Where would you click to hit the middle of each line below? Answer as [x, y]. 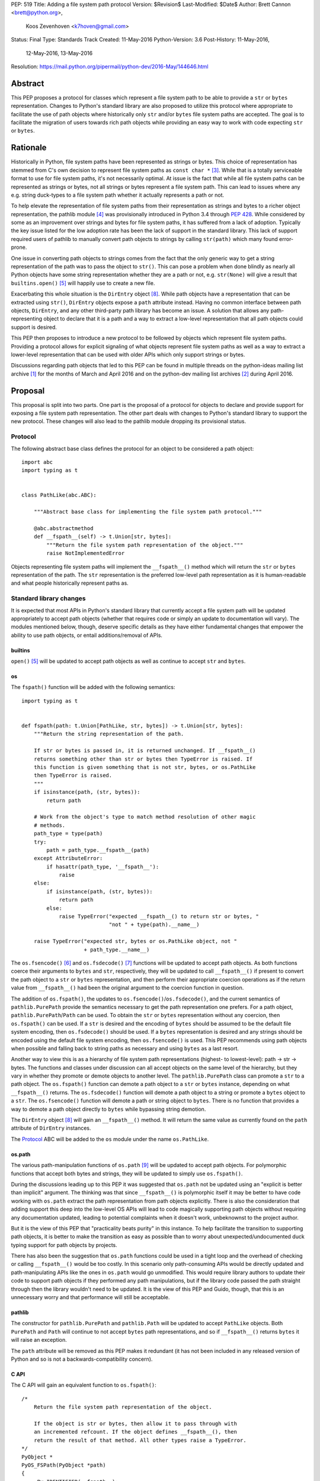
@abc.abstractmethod [63, 528]
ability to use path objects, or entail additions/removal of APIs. [87, 635]
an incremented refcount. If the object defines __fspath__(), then [135, 1432]
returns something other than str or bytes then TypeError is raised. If [143, 759]
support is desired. [34, 327]
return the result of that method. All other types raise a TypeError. [140, 1440]
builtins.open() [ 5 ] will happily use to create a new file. [83, 283]
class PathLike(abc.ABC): [59, 495]
